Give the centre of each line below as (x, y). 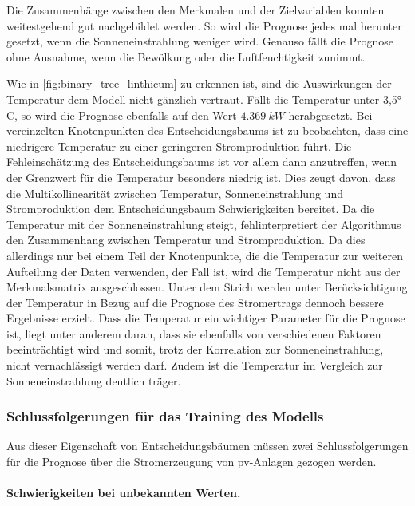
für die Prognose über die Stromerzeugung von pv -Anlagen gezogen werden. (192, 462)
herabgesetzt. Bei (330, 115)
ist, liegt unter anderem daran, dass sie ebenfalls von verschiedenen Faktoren (194, 333)
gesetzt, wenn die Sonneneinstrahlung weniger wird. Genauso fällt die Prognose (200, 41)
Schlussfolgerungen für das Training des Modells (165, 416)
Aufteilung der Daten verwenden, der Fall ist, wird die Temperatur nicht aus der (204, 271)
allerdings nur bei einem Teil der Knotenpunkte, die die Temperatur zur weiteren (205, 255)
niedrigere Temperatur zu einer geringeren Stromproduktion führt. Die (179, 146)
